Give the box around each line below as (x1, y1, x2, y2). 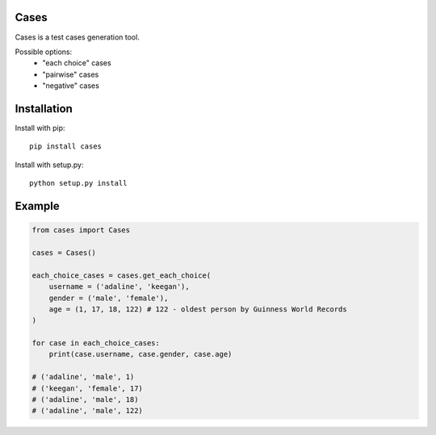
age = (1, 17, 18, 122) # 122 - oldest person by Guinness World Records (48, 304, 347, 314)
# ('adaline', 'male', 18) (31, 395, 139, 404)
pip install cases (29, 142, 103, 151)
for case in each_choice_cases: (31, 339, 161, 348)
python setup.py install (29, 178, 128, 188)
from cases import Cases (31, 226, 131, 235)
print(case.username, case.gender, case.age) (48, 349, 233, 359)
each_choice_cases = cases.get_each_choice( (31, 270, 212, 280)
